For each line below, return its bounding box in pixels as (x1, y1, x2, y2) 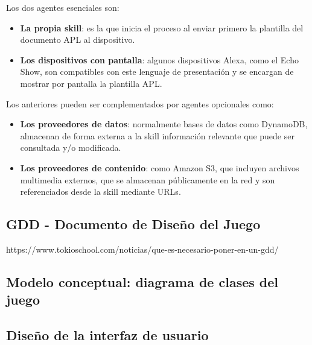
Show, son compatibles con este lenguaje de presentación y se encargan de (20, 65, 294, 78)
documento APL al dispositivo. (20, 33, 135, 46)
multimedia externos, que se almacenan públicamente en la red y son (20, 173, 275, 186)
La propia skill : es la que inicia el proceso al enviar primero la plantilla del (20, 21, 304, 34)
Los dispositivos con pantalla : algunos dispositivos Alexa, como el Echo (20, 53, 299, 66)
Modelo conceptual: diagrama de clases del (6, 272, 278, 291)
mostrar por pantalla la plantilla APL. (20, 77, 162, 89)
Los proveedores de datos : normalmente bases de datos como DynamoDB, (20, 118, 308, 130)
